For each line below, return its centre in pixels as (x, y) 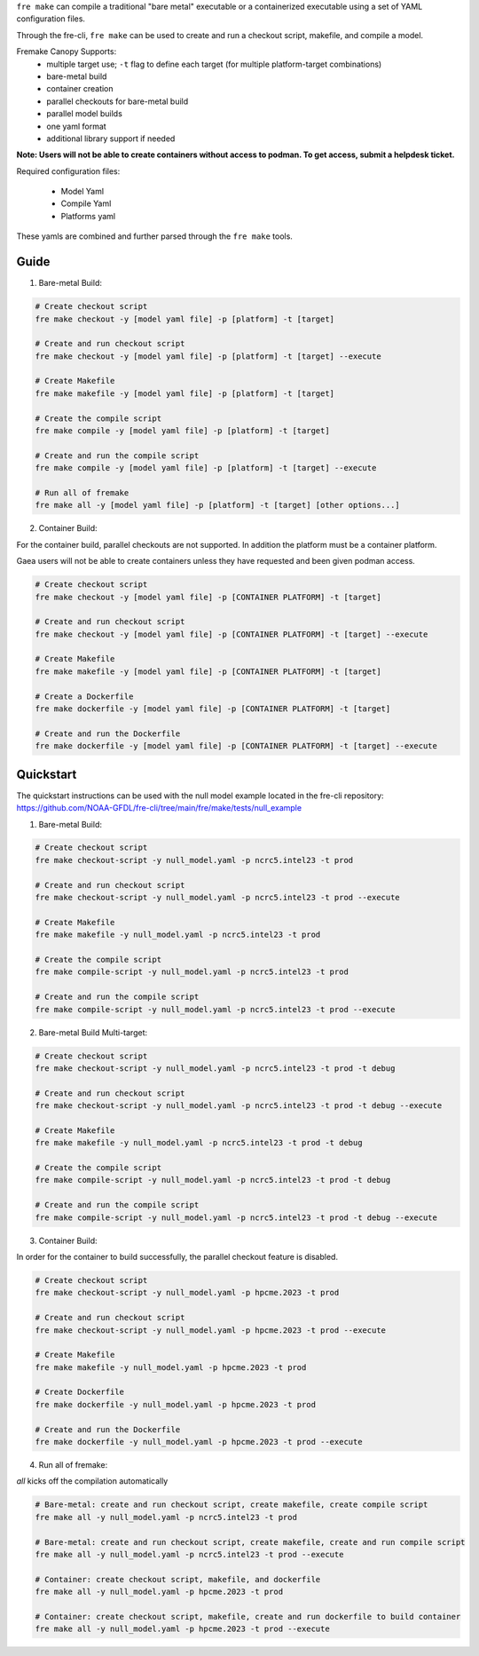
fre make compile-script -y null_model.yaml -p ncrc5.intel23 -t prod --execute (215, 1009)
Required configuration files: (68, 171)
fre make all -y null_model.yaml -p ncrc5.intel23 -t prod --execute (189, 1554)
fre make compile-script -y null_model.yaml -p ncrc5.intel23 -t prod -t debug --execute (236, 1217)
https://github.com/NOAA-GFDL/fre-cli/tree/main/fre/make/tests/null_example (159, 808)
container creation (80, 89)
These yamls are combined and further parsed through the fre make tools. (154, 236)
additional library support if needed (111, 139)
